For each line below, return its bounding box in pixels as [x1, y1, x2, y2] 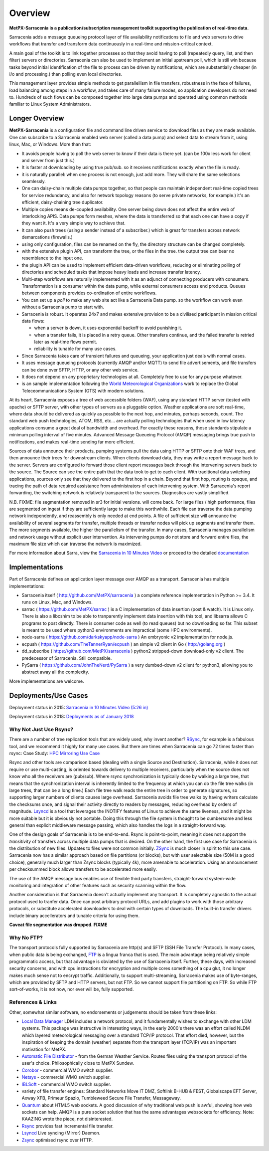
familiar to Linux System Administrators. [9, 101, 91, 107]
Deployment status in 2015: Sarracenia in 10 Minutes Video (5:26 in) [9, 704, 148, 710]
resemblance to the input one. [21, 255, 83, 261]
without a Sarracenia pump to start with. [21, 304, 104, 310]
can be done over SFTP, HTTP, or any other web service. [21, 367, 139, 373]
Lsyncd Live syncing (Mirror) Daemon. [21, 1130, 101, 1136]
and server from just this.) [21, 157, 75, 163]
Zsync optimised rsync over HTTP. [21, 1137, 93, 1143]
